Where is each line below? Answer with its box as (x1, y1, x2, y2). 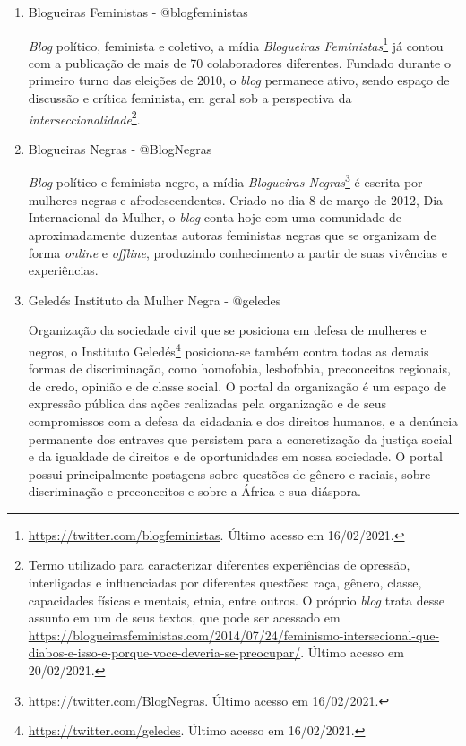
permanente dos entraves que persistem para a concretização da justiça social (28, 429, 453, 448)
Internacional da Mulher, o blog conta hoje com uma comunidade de (28, 208, 401, 227)
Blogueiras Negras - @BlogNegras (28, 139, 212, 158)
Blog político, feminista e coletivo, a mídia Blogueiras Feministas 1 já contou (28, 33, 444, 55)
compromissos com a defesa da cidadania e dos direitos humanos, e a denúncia (28, 411, 459, 430)
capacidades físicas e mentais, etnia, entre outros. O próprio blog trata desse (28, 590, 445, 609)
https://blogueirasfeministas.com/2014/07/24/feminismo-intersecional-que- (28, 625, 440, 644)
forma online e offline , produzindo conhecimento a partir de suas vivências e (28, 243, 447, 262)
